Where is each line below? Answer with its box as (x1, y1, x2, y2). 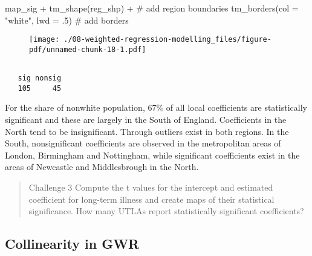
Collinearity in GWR (5, 234, 140, 253)
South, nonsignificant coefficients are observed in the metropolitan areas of (5, 137, 281, 149)
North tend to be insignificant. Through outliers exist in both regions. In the (5, 125, 289, 137)
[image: (29, 35, 60, 44)
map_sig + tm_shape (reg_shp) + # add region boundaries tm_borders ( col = (5, 2, 299, 14)
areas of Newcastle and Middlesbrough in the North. (5, 160, 199, 173)
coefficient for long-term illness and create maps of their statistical (28, 192, 275, 205)
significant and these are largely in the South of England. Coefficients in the (5, 113, 287, 126)
